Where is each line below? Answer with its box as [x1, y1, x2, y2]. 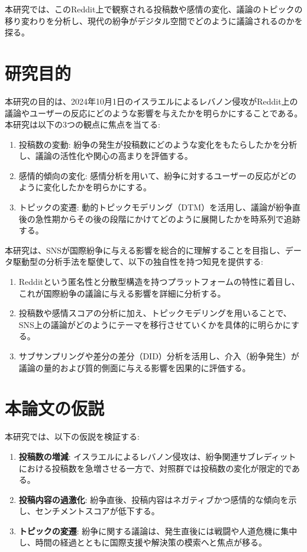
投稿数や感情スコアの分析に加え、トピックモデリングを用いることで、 [18, 307, 292, 319]
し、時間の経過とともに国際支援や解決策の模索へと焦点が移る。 [18, 536, 267, 548]
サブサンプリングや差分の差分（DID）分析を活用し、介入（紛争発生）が [18, 350, 299, 362]
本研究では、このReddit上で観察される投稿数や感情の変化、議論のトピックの [5, 3, 303, 15]
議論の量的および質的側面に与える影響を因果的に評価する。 [18, 361, 251, 374]
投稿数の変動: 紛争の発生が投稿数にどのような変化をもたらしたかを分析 [18, 138, 298, 150]
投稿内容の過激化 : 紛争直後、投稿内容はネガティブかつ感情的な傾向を [18, 493, 289, 505]
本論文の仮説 [5, 396, 105, 420]
